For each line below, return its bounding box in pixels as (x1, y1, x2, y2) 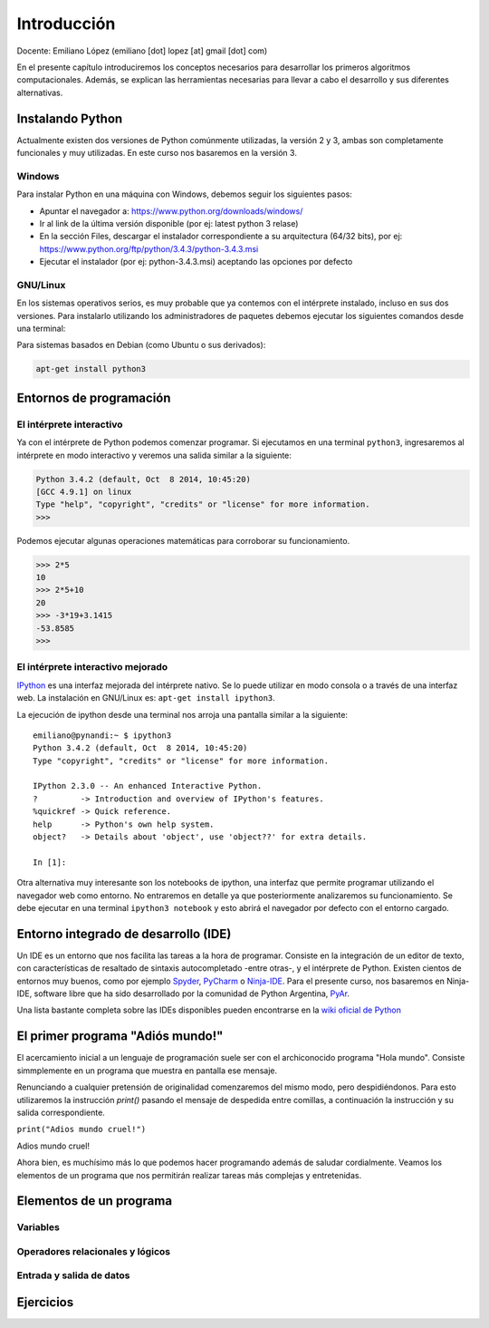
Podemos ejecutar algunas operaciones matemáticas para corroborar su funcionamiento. (16, 535, 350, 546)
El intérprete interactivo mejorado (16, 661, 168, 674)
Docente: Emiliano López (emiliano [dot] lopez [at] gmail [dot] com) (16, 45, 268, 56)
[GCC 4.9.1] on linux (35, 486, 132, 497)
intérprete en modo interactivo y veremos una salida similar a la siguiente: (16, 450, 292, 460)
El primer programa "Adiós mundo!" (16, 1029, 224, 1044)
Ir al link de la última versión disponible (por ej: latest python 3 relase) (39, 218, 299, 228)
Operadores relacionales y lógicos (16, 1245, 171, 1257)
